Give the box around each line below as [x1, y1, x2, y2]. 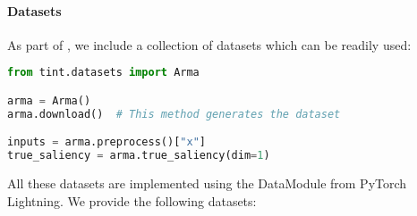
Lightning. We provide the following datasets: [7, 191, 257, 210]
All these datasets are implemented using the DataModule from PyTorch [7, 174, 407, 193]
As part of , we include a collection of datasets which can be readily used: [7, 35, 412, 54]
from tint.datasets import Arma [7, 66, 200, 79]
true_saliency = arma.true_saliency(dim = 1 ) [7, 149, 270, 162]
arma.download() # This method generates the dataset [7, 107, 341, 120]
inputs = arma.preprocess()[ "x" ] [7, 136, 206, 149]
